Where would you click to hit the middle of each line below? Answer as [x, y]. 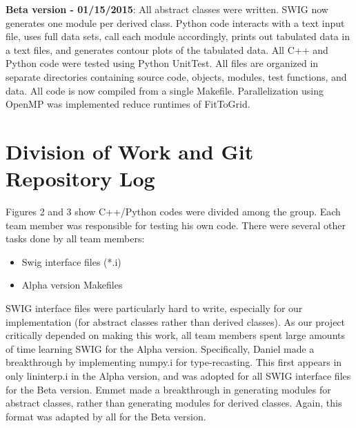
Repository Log [80, 178]
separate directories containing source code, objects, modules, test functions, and [176, 76]
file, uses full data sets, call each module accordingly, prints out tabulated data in [178, 36]
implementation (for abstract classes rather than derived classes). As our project [176, 321]
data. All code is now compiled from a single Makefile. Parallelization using [165, 90]
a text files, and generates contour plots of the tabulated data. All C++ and [167, 49]
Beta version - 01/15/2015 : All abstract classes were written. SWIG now [167, 9]
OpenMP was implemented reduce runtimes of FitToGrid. [128, 104]
